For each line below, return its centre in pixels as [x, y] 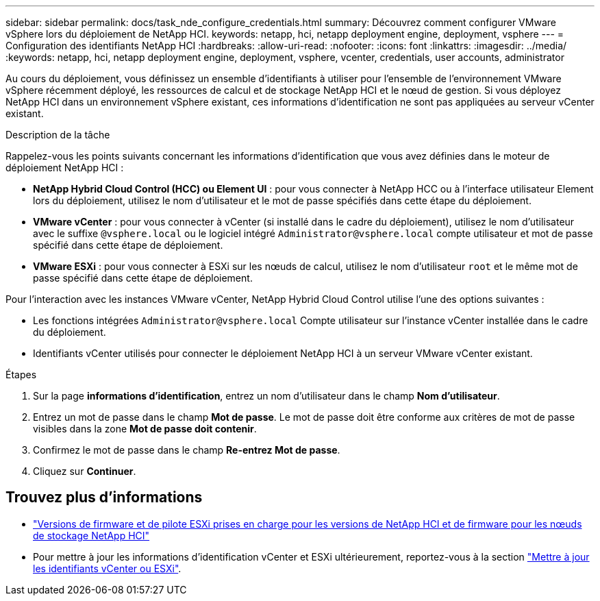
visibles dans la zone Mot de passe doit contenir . [145, 429]
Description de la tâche [58, 135]
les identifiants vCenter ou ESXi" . [107, 568]
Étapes [21, 375]
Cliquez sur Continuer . [85, 471]
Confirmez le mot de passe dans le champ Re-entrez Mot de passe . [187, 450]
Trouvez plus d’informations [104, 498]
